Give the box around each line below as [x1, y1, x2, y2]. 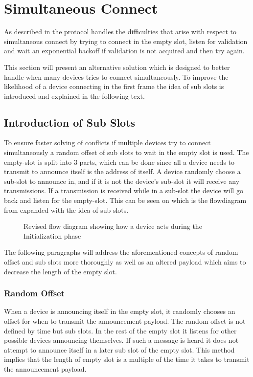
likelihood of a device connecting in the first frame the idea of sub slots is [4, 81, 224, 91]
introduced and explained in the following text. [4, 90, 145, 101]
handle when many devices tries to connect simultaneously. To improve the [4, 71, 229, 82]
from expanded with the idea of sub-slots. [4, 204, 129, 215]
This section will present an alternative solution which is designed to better [4, 62, 230, 72]
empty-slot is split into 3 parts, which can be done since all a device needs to [4, 156, 235, 167]
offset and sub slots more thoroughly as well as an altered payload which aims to [4, 257, 246, 267]
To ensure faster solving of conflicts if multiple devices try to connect [4, 137, 211, 148]
